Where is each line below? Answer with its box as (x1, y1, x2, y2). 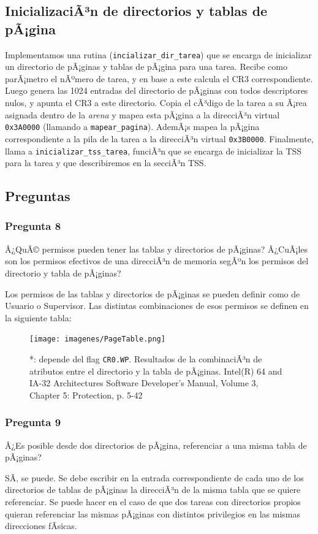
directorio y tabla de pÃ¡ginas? (5, 266, 121, 279)
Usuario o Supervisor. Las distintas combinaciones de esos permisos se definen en (5, 299, 309, 312)
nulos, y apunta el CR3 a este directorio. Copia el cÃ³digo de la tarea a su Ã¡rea (5, 96, 307, 109)
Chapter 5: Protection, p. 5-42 (29, 388, 143, 401)
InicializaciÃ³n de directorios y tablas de (5, 1, 268, 20)
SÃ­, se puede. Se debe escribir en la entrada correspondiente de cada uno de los (5, 471, 304, 484)
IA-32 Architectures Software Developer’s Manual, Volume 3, (29, 376, 259, 389)
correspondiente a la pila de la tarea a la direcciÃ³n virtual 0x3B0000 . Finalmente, (5, 132, 314, 145)
